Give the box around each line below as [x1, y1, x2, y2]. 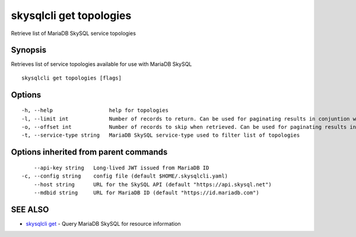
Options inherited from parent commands [11, 147, 168, 157]
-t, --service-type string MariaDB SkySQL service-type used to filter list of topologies [21, 132, 300, 139]
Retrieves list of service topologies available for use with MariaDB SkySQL [11, 61, 192, 68]
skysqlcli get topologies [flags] [21, 74, 122, 81]
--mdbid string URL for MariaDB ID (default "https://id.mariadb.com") [33, 189, 259, 196]
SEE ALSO [11, 204, 49, 214]
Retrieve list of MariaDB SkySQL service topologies [11, 30, 136, 37]
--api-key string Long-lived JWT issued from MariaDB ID [33, 164, 209, 171]
